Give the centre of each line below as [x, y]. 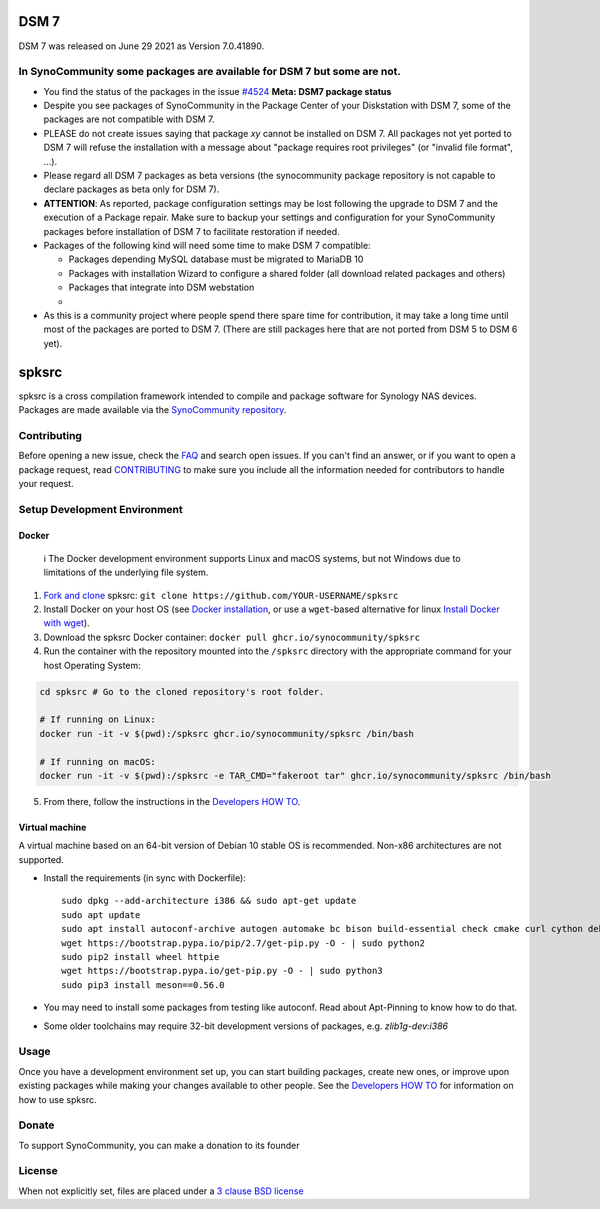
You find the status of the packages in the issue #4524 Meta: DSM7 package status [217, 91]
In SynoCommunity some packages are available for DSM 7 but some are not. [210, 72]
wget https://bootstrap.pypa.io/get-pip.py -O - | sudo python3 [222, 971]
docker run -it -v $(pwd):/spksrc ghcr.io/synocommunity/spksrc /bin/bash [227, 733]
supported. [41, 859]
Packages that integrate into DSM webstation [161, 287]
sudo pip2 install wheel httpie [140, 957]
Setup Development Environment [101, 509]
